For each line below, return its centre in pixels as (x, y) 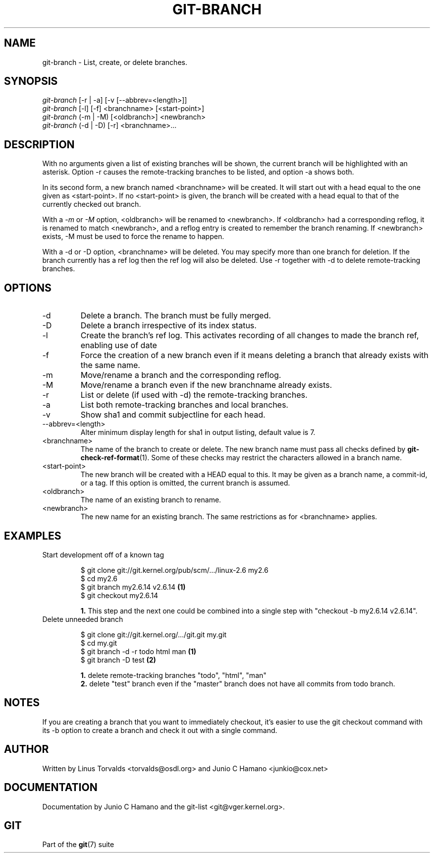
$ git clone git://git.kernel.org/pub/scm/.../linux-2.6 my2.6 (174, 570)
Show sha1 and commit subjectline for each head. (173, 415)
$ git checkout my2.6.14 (119, 595)
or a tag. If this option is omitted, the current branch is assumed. (185, 483)
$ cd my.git (99, 643)
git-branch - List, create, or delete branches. (115, 62)
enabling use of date (119, 345)
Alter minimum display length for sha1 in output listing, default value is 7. (198, 432)
